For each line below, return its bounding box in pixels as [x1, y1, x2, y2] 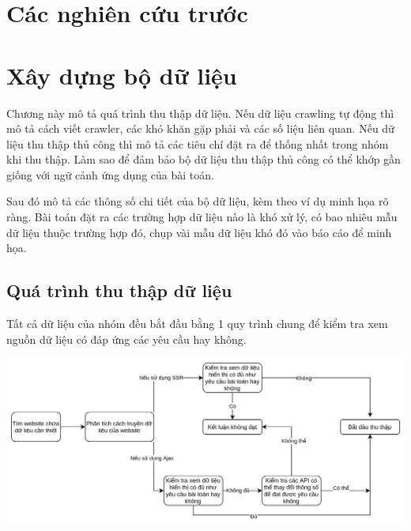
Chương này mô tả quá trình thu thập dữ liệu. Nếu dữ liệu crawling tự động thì [6, 104, 394, 121]
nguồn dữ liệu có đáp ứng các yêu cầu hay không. [6, 330, 247, 347]
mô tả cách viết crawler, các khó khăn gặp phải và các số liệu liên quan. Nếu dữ [6, 120, 394, 137]
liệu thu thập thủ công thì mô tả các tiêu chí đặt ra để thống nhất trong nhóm [6, 135, 389, 152]
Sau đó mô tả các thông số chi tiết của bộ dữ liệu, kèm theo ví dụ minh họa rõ [6, 193, 389, 209]
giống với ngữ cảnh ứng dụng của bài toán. [6, 166, 214, 183]
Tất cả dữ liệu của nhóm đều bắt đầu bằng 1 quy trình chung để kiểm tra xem [6, 315, 388, 332]
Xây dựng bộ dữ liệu [6, 58, 237, 91]
